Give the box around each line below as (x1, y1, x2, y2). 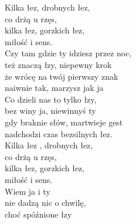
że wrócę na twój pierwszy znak (5, 70, 118, 82)
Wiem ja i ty (5, 185, 50, 197)
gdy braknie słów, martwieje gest (5, 116, 123, 128)
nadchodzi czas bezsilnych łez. (5, 127, 113, 140)
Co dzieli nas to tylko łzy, (5, 93, 97, 105)
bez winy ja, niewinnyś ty (5, 104, 96, 117)
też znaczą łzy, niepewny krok (5, 58, 112, 70)
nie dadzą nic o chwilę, (5, 196, 86, 209)
